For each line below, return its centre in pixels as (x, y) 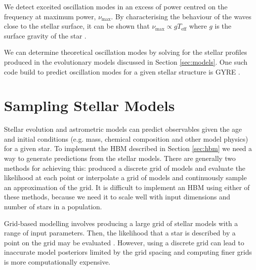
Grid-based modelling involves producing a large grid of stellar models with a (121, 223)
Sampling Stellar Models (89, 105)
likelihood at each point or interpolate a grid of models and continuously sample (126, 177)
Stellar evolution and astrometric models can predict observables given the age (123, 129)
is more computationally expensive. (57, 262)
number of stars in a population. (53, 207)
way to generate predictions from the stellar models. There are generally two (120, 158)
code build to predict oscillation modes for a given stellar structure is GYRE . (122, 71)
